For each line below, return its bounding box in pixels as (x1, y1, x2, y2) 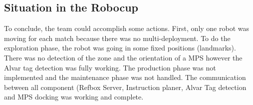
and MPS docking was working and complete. (4, 91, 144, 102)
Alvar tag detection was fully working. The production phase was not (4, 62, 216, 72)
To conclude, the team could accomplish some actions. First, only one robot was (4, 23, 250, 33)
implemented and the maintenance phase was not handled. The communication (4, 72, 246, 82)
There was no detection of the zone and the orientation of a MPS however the (4, 52, 243, 62)
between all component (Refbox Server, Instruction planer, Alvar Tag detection (4, 81, 247, 92)
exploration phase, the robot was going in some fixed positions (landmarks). (4, 42, 236, 53)
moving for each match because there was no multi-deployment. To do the (4, 32, 231, 43)
